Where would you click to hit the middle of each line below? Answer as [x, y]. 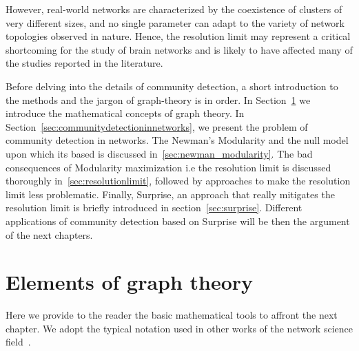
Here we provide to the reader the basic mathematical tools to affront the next [172, 315]
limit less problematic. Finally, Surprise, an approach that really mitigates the [170, 194]
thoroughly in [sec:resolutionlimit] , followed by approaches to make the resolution [178, 181]
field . [18, 342]
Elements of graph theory [130, 282]
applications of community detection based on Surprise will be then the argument [178, 221]
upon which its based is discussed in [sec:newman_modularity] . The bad [159, 153]
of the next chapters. [49, 234]
